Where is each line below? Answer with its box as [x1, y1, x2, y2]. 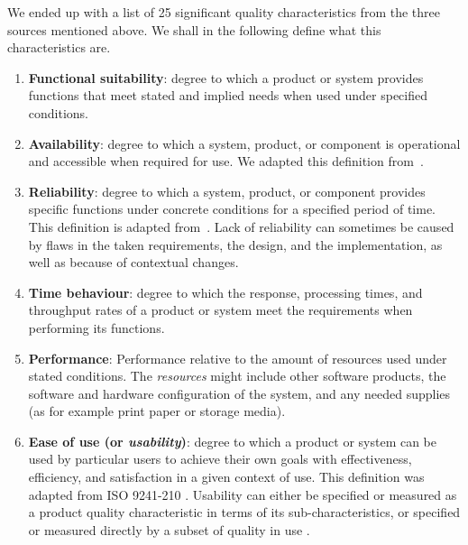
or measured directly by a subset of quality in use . [28, 520, 310, 539]
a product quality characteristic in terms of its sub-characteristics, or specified [28, 503, 461, 522]
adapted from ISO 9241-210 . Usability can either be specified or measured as [28, 485, 457, 503]
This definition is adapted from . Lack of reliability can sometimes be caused [28, 217, 454, 236]
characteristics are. [7, 38, 111, 57]
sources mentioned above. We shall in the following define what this [7, 20, 381, 39]
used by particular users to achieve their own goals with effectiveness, [28, 449, 412, 468]
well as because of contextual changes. [28, 253, 239, 272]
